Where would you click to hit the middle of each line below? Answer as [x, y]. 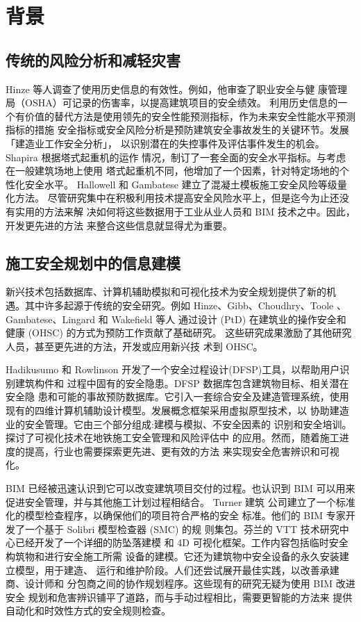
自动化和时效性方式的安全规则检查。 [88, 611]
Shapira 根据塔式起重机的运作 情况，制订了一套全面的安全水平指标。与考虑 [176, 157]
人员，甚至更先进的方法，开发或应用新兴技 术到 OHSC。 [134, 346]
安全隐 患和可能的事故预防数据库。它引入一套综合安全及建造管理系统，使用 [177, 396]
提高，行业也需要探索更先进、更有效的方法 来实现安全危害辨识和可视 [182, 451]
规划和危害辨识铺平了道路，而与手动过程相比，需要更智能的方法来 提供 [190, 597]
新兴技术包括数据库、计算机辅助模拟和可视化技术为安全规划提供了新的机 [171, 292]
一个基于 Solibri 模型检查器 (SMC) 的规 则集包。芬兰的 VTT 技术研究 [182, 529]
